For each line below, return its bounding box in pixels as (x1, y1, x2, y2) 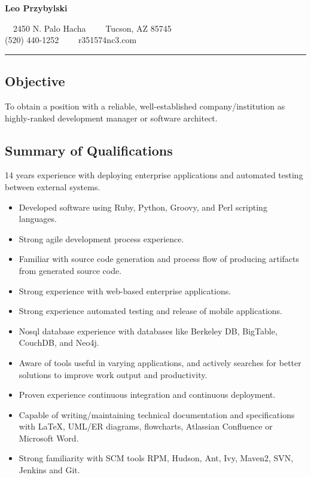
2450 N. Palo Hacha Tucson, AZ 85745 (13, 22, 172, 34)
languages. (19, 212, 57, 225)
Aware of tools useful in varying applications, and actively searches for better (19, 356, 301, 369)
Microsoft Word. (19, 431, 79, 444)
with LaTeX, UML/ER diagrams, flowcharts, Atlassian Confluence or (19, 420, 273, 433)
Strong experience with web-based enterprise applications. (19, 284, 231, 297)
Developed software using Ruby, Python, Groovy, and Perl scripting (19, 200, 267, 213)
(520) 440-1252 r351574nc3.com (5, 34, 137, 46)
